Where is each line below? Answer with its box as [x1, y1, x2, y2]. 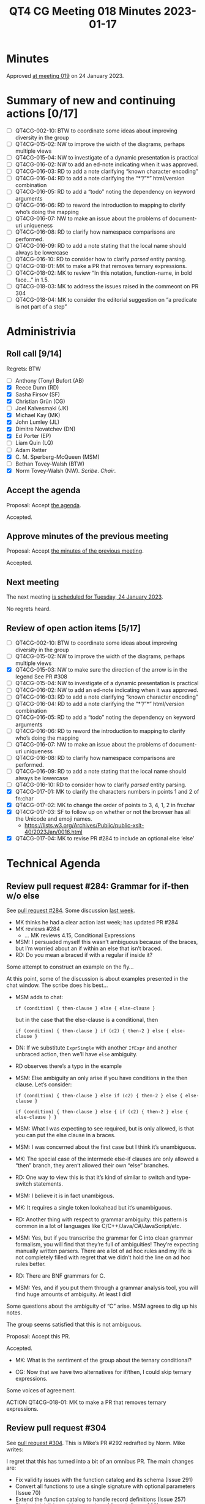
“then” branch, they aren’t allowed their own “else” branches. [15, 1162, 170, 1169]
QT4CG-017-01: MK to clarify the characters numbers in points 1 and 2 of [15, 788, 199, 795]
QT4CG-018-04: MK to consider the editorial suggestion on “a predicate [15, 296, 197, 303]
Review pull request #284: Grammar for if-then [6, 881, 189, 891]
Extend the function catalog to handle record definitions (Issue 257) [15, 1495, 186, 1503]
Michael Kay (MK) [15, 412, 61, 419]
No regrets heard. [6, 605, 51, 613]
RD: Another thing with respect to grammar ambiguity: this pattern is [15, 1216, 188, 1223]
